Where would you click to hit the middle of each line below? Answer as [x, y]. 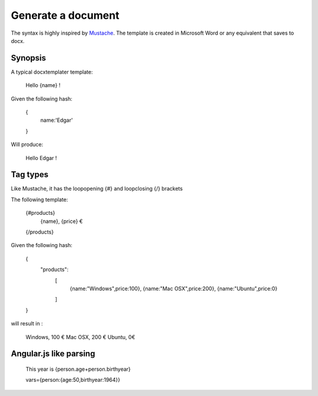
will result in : [27, 324]
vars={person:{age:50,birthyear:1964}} [73, 380]
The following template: [39, 199]
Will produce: [27, 145]
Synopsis [29, 58]
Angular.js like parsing [53, 354]
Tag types [30, 174]
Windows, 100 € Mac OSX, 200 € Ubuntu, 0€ [80, 337]
